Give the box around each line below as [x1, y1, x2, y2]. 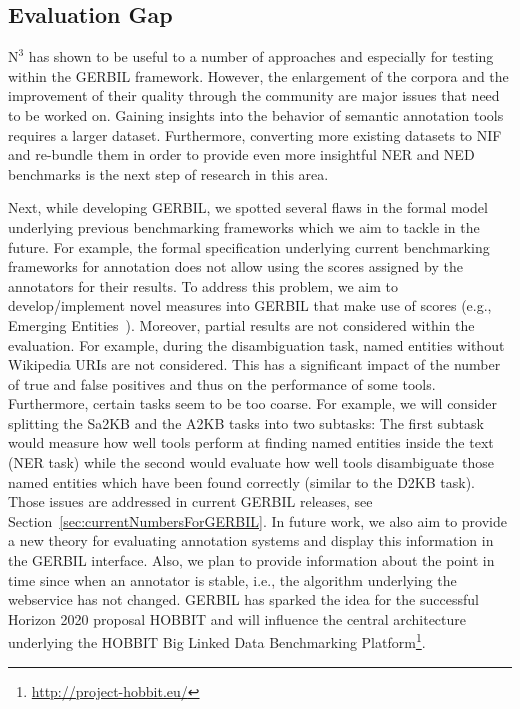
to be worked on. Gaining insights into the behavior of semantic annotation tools [8, 104, 504, 125]
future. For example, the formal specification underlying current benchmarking [8, 236, 490, 257]
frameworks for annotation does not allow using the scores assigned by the [8, 256, 463, 277]
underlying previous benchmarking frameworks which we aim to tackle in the [8, 216, 480, 237]
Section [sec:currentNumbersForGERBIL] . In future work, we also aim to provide [8, 510, 507, 531]
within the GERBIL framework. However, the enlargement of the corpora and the [8, 65, 509, 86]
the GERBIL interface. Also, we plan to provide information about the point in [8, 550, 495, 571]
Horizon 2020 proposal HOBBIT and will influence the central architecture [8, 608, 466, 629]
